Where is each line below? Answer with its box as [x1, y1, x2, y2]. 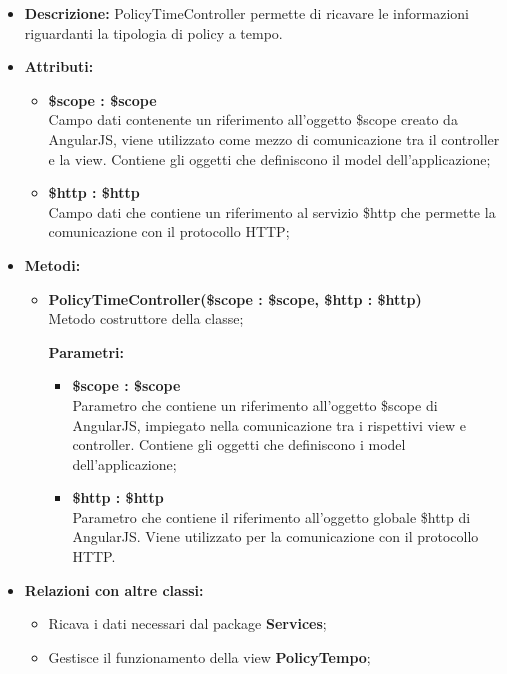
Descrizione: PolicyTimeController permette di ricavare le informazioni [24, 3, 469, 23]
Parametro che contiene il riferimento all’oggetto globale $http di [72, 506, 471, 527]
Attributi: [24, 56, 94, 77]
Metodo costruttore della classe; [48, 308, 244, 329]
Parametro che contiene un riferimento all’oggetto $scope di [72, 394, 438, 415]
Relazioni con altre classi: [24, 579, 204, 600]
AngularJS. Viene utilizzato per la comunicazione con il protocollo [72, 526, 479, 547]
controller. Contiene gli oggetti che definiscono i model [72, 434, 406, 455]
